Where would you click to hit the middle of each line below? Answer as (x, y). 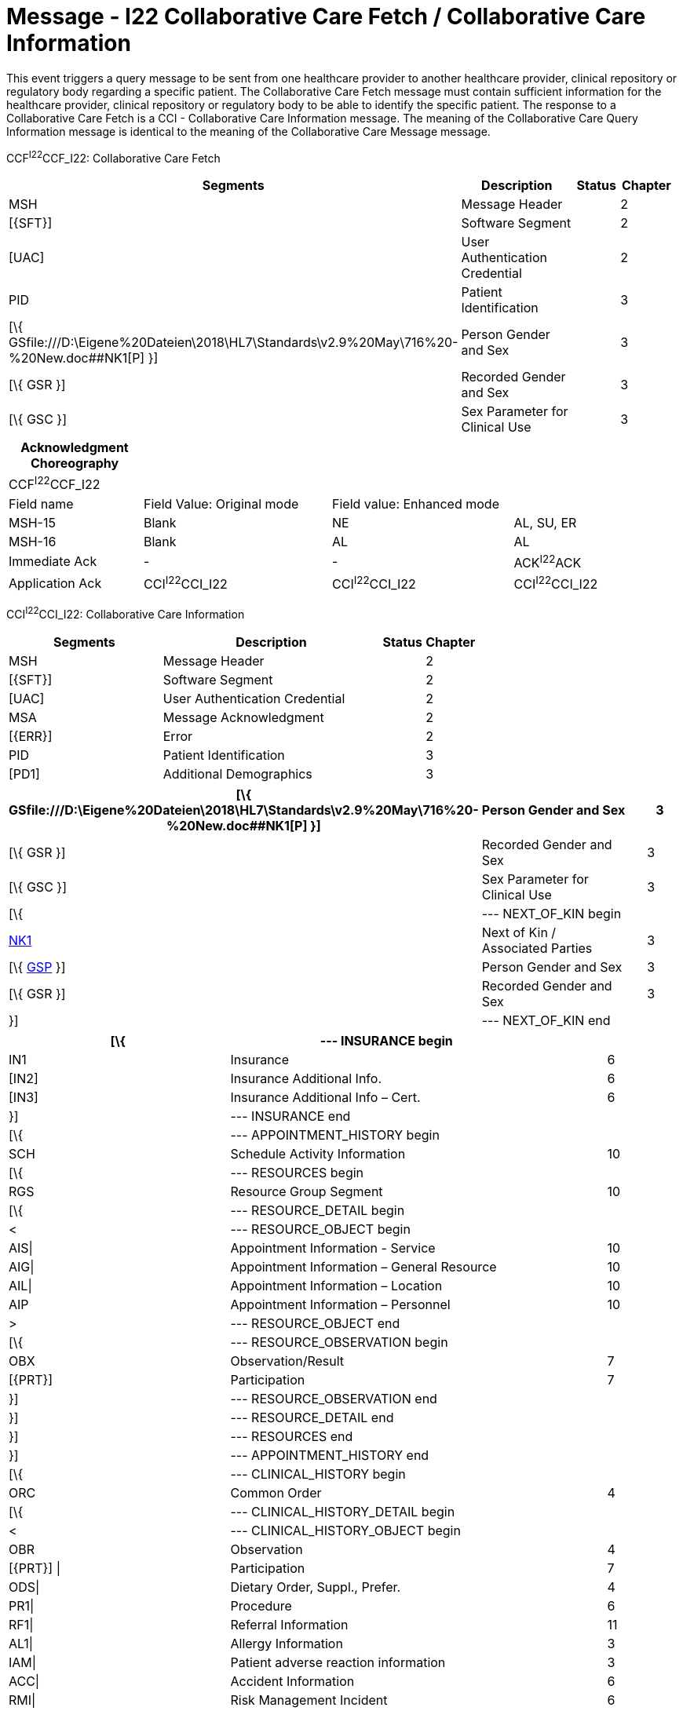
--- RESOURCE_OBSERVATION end (334, 1399)
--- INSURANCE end (290, 1116)
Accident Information (292, 1682)
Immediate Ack (53, 562)
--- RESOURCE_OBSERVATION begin (339, 1343)
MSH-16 (33, 541)
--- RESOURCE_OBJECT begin (320, 1229)
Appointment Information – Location (336, 1286)
